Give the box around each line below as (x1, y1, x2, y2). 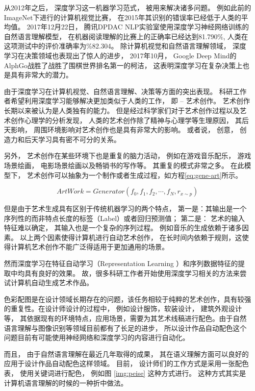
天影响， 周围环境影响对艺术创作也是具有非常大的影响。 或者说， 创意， (4, 124, 237, 135)
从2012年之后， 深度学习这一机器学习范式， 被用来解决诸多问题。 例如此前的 (4, 2, 251, 12)
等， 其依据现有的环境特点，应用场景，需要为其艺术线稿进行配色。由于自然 (4, 313, 247, 323)
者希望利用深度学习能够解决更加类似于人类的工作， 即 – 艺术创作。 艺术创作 (4, 96, 250, 106)
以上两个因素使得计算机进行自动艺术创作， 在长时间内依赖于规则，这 (20, 232, 242, 242)
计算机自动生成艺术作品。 (10, 277, 93, 288)
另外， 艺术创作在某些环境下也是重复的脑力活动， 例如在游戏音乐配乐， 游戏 (4, 150, 251, 161)
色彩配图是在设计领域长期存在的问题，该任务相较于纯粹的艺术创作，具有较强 (4, 293, 251, 304)
